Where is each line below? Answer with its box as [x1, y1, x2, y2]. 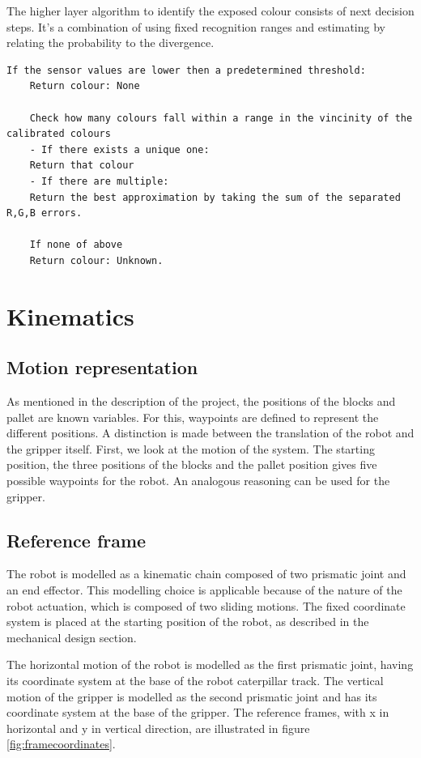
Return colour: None [29, 80, 140, 92]
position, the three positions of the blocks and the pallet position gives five [6, 456, 377, 473]
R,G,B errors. [6, 207, 83, 219]
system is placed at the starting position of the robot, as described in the [6, 613, 369, 630]
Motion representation [6, 355, 198, 380]
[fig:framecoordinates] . [6, 735, 116, 752]
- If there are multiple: [29, 175, 169, 187]
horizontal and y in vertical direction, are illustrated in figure [6, 719, 310, 736]
